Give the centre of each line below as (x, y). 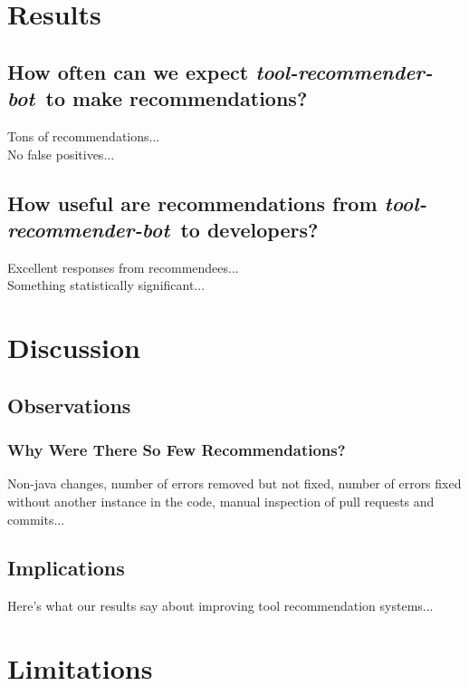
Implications (66, 568)
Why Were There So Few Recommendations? (177, 450)
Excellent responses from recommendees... (123, 267)
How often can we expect (128, 71)
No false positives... (61, 154)
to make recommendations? (177, 98)
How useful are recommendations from (192, 203)
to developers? (249, 229)
